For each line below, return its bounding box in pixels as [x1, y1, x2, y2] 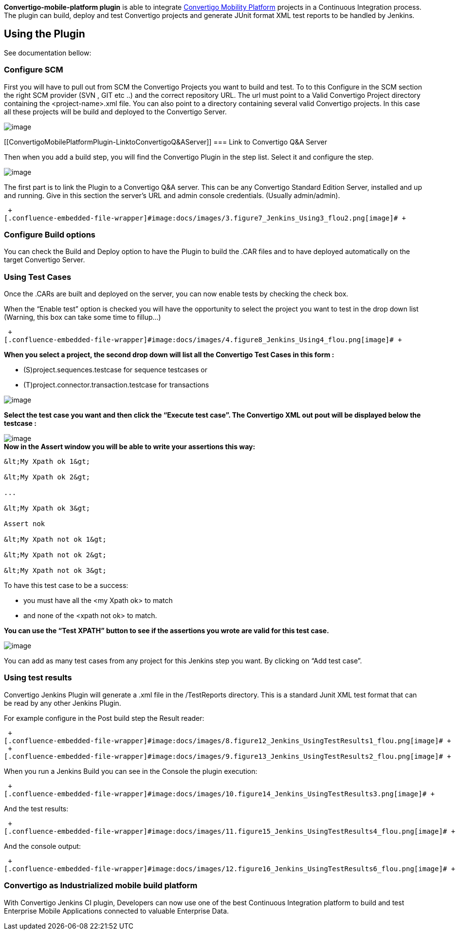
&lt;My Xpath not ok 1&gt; [4, 535, 107, 544]
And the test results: [4, 804, 69, 813]
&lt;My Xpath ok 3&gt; [4, 504, 91, 513]
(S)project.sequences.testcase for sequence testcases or [23, 366, 207, 374]
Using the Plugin [4, 28, 85, 40]
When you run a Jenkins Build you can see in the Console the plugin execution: [4, 767, 257, 775]
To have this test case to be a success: [4, 581, 129, 590]
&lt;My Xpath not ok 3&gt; [4, 567, 107, 575]
